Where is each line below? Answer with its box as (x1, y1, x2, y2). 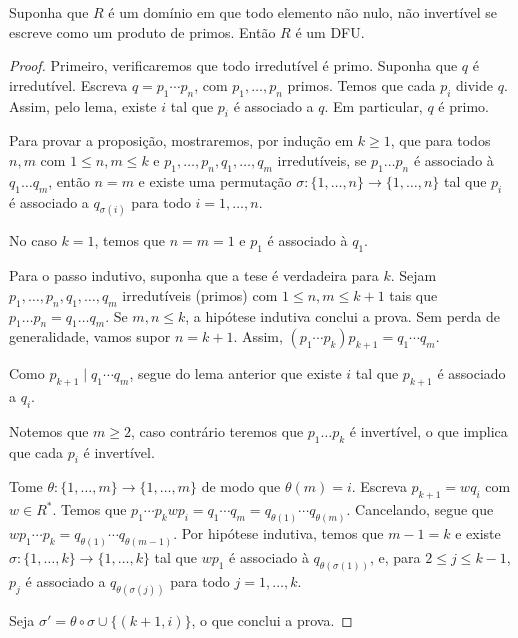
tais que (389, 284, 438, 305)
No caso (9, 230, 57, 251)
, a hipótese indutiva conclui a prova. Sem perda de (185, 305, 501, 326)
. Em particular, (324, 95, 423, 116)
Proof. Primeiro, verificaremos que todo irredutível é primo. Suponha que (9, 55, 458, 76)
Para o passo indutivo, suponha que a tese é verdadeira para (9, 265, 379, 286)
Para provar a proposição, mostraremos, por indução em (9, 130, 354, 151)
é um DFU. (295, 21, 365, 42)
